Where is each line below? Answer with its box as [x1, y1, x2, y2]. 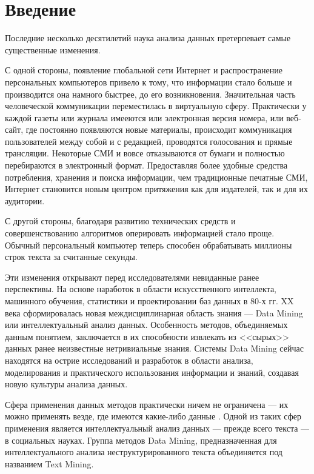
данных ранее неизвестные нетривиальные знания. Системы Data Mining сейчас [5, 342, 304, 355]
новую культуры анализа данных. [5, 378, 128, 390]
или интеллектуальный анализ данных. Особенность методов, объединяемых [5, 318, 288, 331]
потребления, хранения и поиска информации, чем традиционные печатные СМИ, [5, 170, 308, 183]
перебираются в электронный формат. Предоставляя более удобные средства [5, 159, 288, 172]
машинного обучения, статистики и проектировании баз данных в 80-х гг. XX [5, 295, 294, 307]
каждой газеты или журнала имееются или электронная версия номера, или [5, 111, 284, 124]
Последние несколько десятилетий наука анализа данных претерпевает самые [5, 32, 291, 44]
